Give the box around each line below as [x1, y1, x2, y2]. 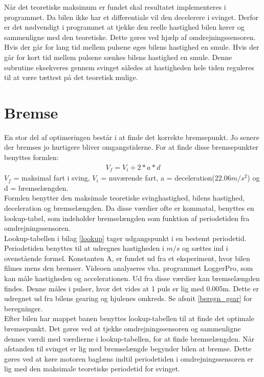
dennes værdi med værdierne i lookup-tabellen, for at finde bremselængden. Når [4, 333, 255, 344]
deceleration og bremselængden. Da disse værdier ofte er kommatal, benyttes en [4, 202, 254, 213]
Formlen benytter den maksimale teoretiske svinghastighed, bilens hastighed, [4, 192, 245, 203]
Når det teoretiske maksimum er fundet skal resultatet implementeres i [4, 2, 226, 12]
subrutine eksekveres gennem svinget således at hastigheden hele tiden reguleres [4, 62, 254, 72]
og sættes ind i [182, 243, 228, 253]
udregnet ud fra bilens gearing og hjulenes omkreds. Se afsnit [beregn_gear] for [4, 293, 252, 304]
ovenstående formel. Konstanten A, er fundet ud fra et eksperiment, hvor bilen [4, 252, 250, 263]
